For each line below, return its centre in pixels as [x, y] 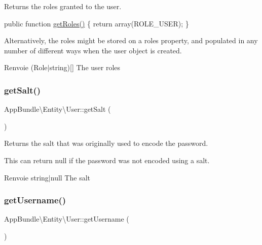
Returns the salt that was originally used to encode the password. [106, 143]
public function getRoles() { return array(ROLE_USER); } [97, 23]
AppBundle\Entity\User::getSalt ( [58, 109]
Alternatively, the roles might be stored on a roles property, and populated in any [131, 40]
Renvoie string [26, 177]
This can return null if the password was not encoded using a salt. [107, 160]
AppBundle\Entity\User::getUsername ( [67, 219]
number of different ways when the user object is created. [93, 50]
